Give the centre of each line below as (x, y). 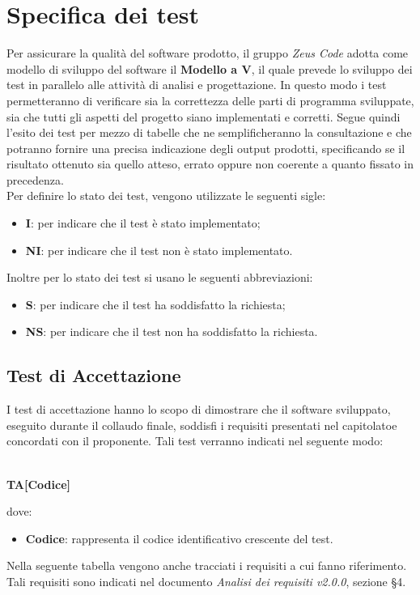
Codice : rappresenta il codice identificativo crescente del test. (179, 538)
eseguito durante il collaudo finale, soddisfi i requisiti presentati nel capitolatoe (202, 425)
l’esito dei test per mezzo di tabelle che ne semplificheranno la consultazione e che (209, 132)
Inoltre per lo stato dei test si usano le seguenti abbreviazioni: (160, 277)
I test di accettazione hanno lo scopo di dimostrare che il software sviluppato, (199, 409)
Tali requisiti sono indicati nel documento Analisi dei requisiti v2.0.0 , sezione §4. (206, 581)
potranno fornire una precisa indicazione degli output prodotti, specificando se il (206, 148)
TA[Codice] (39, 484)
